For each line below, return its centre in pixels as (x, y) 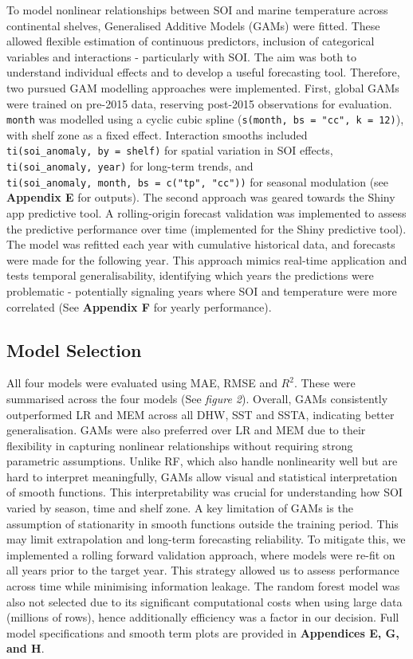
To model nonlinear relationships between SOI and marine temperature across (197, 10)
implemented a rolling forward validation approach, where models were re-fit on (201, 554)
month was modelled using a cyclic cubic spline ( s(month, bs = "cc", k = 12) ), (205, 119)
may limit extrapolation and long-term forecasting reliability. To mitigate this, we (206, 539)
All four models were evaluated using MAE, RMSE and (142, 383)
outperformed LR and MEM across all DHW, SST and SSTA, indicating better (201, 414)
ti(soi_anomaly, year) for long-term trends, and (130, 166)
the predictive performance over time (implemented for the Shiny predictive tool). (206, 228)
